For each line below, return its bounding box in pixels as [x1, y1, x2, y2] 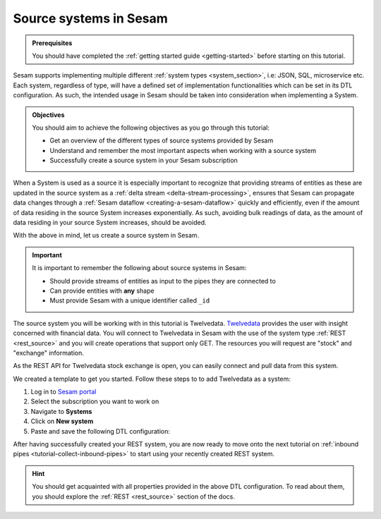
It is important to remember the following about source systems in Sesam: [32, 264, 247, 272]
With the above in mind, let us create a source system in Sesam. [13, 231, 200, 240]
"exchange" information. [13, 348, 85, 357]
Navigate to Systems [30, 407, 92, 415]
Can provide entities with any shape [49, 286, 155, 295]
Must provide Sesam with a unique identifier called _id [49, 296, 210, 305]
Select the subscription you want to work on [30, 397, 159, 405]
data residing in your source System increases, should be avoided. [13, 219, 207, 227]
